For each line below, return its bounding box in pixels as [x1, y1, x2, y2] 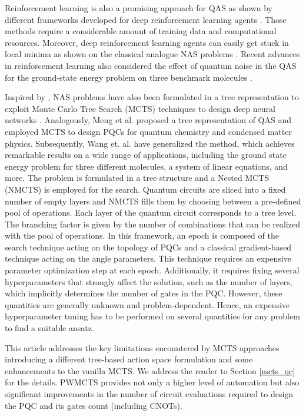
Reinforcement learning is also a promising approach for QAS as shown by [5, 2, 272, 14]
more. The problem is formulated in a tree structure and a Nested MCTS [5, 171, 270, 184]
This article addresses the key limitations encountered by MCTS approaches [5, 341, 280, 354]
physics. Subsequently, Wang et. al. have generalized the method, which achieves [5, 137, 295, 149]
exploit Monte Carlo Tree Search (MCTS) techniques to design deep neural [5, 102, 275, 114]
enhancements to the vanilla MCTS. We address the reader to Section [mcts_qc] [5, 364, 295, 377]
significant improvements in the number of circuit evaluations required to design [5, 388, 294, 400]
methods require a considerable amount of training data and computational [5, 25, 277, 37]
